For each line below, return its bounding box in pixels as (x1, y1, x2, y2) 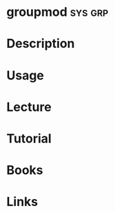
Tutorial (6, 131, 52, 146)
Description (6, 36, 75, 52)
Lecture (6, 99, 52, 115)
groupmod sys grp (6, 4, 109, 20)
